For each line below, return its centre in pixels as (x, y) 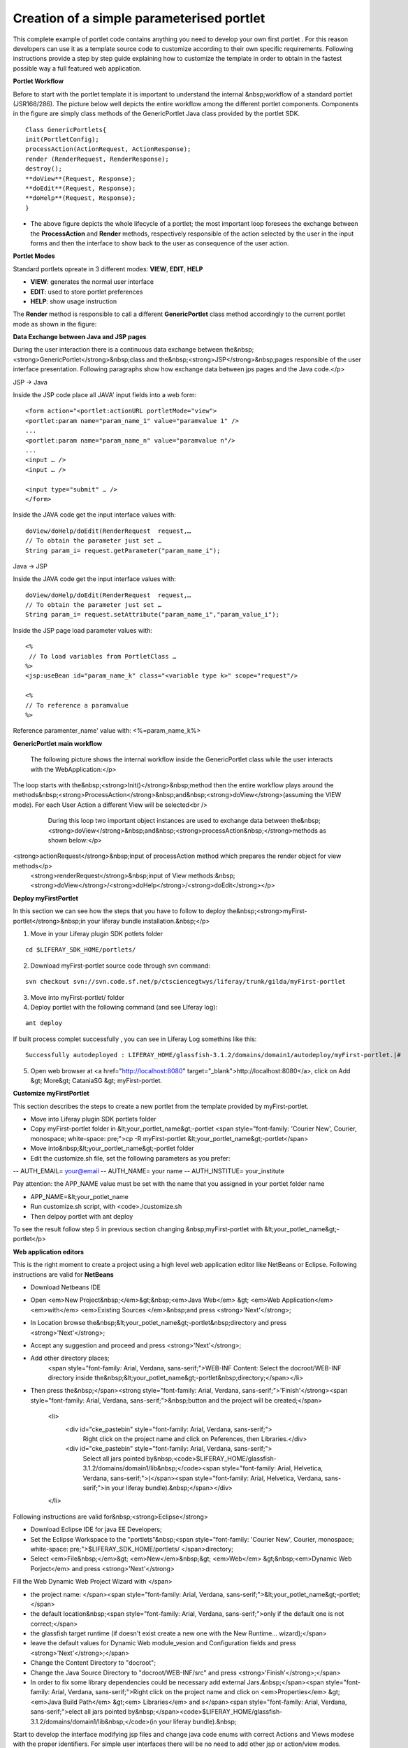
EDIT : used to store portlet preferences (87, 292)
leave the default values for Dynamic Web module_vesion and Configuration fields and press (163, 1643)
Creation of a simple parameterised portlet (139, 18)
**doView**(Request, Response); (81, 179)
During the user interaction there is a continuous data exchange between (118, 350)
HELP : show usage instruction (74, 301)
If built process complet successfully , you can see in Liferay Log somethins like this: (135, 1039)
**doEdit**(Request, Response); (81, 188)
